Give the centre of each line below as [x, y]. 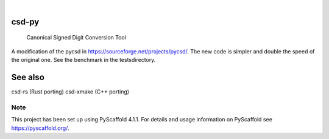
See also [28, 77]
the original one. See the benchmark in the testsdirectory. [83, 60]
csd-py [25, 22]
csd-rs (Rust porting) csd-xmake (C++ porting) [70, 92]
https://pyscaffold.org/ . [40, 128]
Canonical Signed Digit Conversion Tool [76, 38]
